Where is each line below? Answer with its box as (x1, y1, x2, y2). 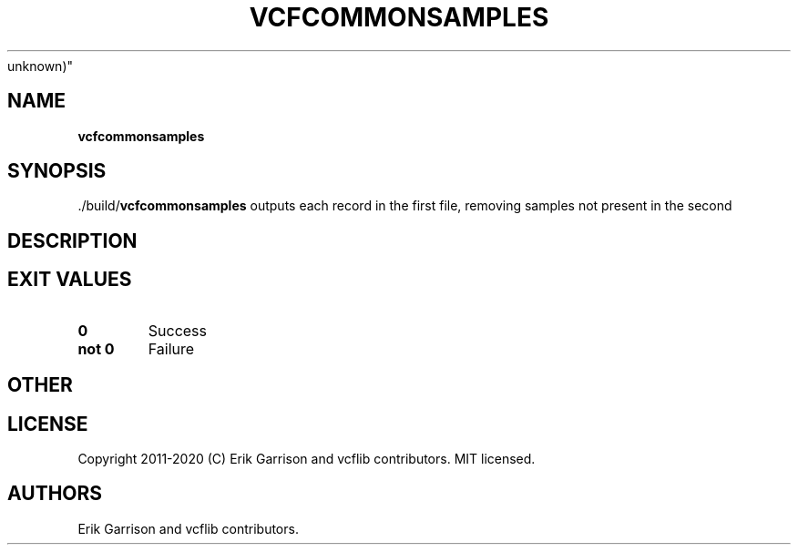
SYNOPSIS (7, 159, 107, 183)
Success (148, 321, 208, 340)
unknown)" (7, 57, 74, 74)
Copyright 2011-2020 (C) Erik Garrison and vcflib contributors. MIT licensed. (77, 450, 536, 466)
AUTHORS (7, 482, 103, 506)
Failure (148, 339, 195, 358)
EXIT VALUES (7, 268, 132, 291)
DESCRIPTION (7, 229, 138, 252)
